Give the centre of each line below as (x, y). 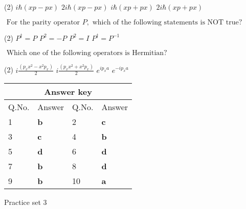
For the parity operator (43, 22)
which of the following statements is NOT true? (167, 22)
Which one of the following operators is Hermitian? (87, 53)
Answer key (68, 92)
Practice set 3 (26, 202)
